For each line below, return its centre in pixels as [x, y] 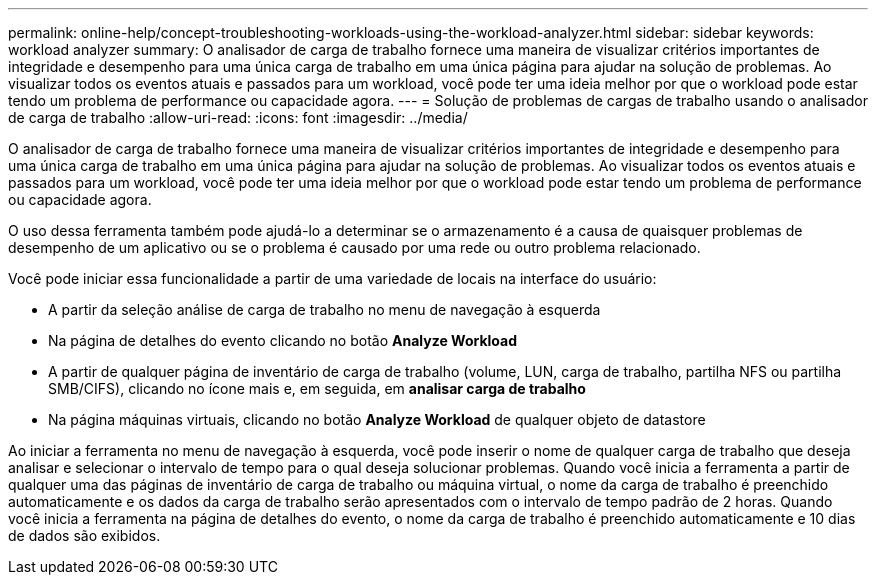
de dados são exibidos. [84, 535]
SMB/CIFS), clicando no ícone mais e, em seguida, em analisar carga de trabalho [317, 388]
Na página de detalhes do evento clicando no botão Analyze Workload [282, 340]
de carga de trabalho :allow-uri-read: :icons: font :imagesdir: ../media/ [238, 117]
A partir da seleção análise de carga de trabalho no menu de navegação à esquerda [324, 309]
